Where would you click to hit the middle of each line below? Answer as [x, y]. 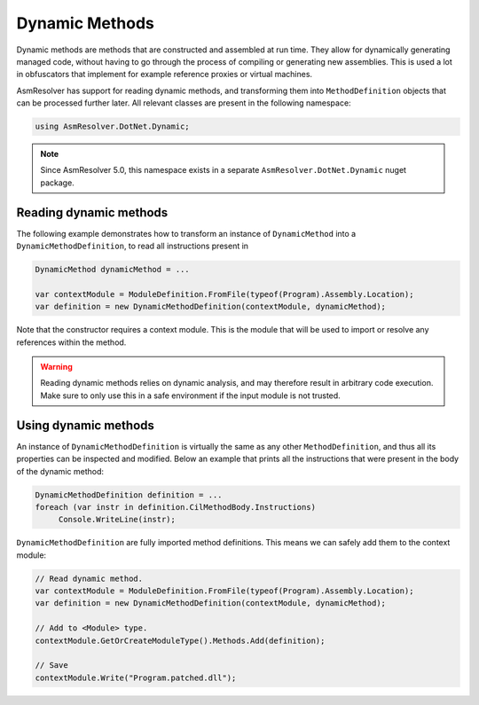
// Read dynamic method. [89, 578]
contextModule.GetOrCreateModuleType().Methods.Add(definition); [180, 640]
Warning [56, 367]
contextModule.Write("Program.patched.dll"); [136, 678]
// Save [51, 666]
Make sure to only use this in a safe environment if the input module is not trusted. [190, 396]
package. [57, 183]
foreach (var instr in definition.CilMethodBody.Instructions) [176, 507]
